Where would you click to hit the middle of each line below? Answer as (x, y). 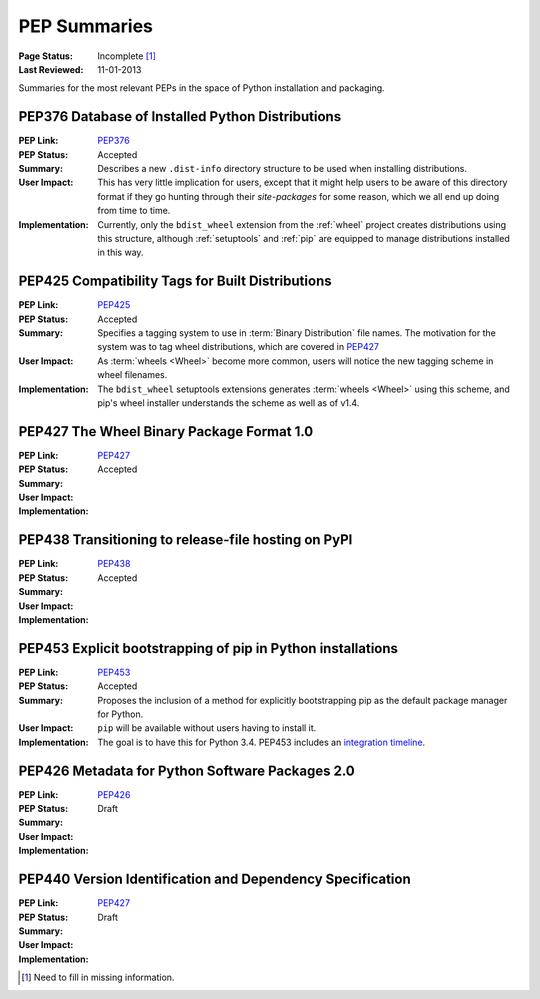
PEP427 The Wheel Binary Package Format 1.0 (166, 431)
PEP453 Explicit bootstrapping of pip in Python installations (208, 648)
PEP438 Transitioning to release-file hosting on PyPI (185, 540)
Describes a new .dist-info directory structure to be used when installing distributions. (282, 169)
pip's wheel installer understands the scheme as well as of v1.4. (228, 403)
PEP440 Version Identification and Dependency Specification (214, 879)
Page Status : (46, 56)
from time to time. (134, 211)
